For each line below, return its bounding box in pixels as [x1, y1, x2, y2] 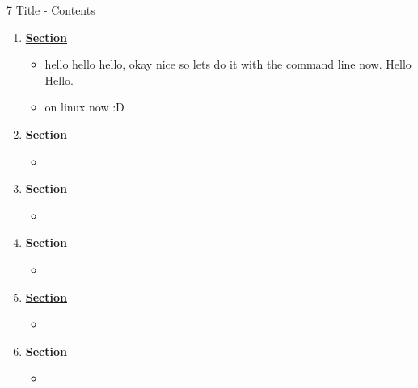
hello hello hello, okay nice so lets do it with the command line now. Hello [44, 56, 412, 73]
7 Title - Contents [6, 2, 95, 18]
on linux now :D [44, 98, 125, 115]
